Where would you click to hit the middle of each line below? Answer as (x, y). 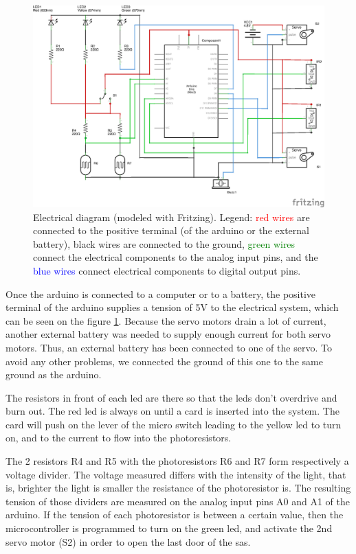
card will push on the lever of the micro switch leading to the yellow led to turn (174, 424)
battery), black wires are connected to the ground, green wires (164, 243)
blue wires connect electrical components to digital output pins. (167, 270)
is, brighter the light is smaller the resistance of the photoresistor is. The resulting (178, 488)
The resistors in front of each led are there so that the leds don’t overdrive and (171, 397)
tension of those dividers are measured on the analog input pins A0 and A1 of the (178, 501)
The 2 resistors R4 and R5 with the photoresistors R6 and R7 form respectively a (177, 461)
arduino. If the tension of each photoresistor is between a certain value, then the (175, 515)
